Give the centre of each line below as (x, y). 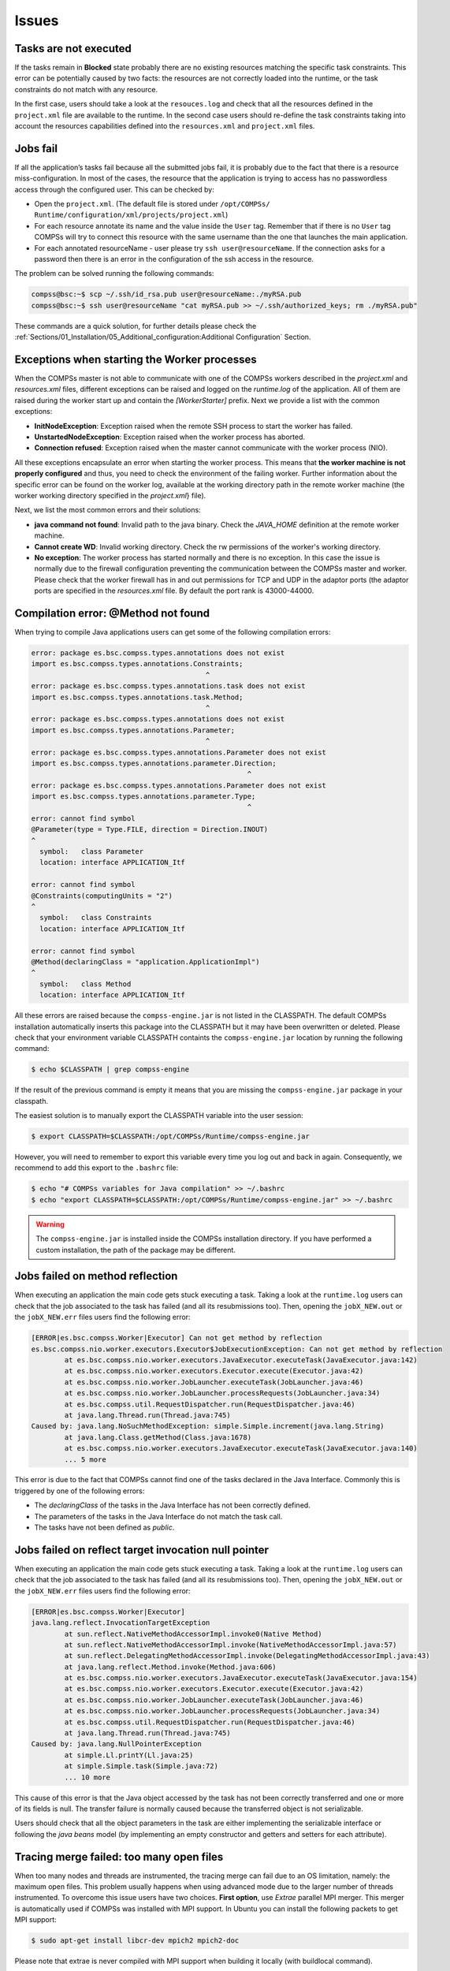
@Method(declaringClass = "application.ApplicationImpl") (145, 961)
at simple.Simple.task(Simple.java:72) (141, 1766)
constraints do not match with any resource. (86, 89)
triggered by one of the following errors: (80, 1491)
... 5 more (85, 1459)
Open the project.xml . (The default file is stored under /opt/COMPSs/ (152, 204)
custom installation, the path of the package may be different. (136, 1250)
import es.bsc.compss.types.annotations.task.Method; (137, 697)
